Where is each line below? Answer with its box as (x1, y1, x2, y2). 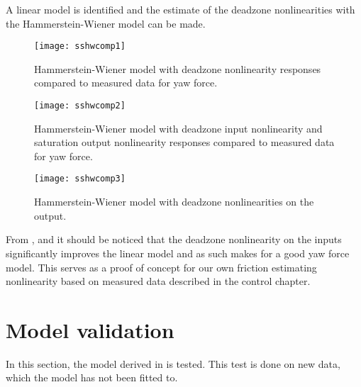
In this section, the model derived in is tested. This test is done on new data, (6, 356, 340, 371)
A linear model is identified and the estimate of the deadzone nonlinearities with (6, 2, 355, 16)
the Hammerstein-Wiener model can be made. (6, 16, 206, 30)
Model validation (6, 315, 174, 344)
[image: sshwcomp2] (34, 101, 126, 111)
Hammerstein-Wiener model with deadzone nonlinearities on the (34, 194, 314, 209)
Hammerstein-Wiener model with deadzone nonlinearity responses (34, 61, 321, 76)
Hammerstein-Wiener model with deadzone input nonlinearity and (34, 120, 323, 135)
